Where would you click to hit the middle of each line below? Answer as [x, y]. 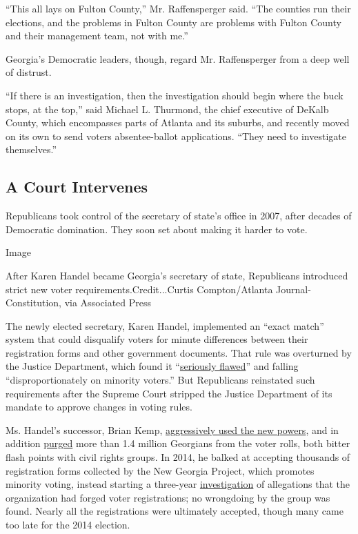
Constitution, [33, 303]
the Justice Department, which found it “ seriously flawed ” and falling [152, 366]
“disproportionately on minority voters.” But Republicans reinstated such [160, 380]
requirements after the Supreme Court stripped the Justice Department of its [169, 393]
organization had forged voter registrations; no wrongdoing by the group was [168, 497]
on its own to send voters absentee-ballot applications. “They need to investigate [176, 136]
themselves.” [31, 149]
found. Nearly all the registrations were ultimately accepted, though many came [175, 511]
